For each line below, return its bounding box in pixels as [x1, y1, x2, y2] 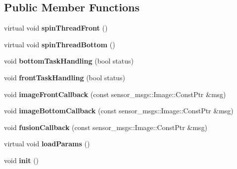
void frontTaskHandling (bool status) [4, 72, 125, 82]
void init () [4, 155, 39, 165]
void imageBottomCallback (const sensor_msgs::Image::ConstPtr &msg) [4, 105, 234, 116]
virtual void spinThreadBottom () [4, 39, 115, 49]
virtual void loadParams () [4, 138, 90, 149]
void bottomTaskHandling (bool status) [4, 56, 134, 66]
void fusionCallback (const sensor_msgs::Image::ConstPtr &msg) [4, 122, 207, 132]
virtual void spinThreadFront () [4, 23, 108, 33]
